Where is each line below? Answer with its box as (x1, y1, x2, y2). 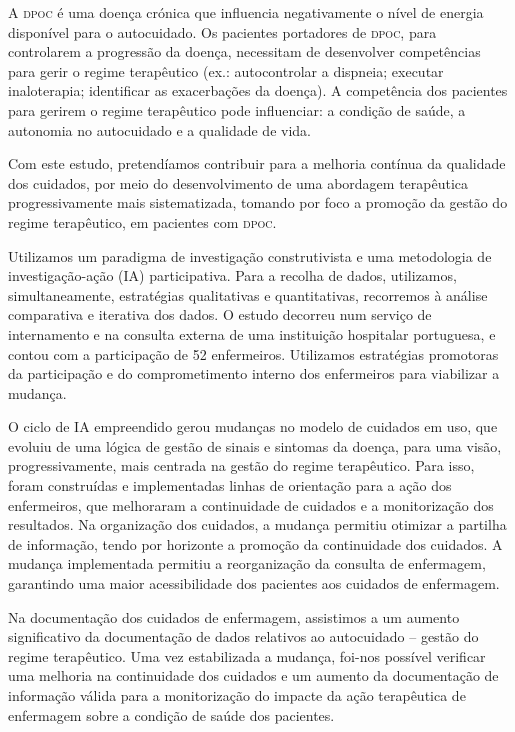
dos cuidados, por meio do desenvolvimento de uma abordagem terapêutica (8, 172, 469, 193)
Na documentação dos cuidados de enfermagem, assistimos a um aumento (8, 606, 460, 627)
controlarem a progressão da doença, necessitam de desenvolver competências (8, 41, 481, 62)
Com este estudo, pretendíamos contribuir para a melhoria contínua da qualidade (8, 153, 506, 174)
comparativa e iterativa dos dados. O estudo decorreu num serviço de (8, 304, 432, 325)
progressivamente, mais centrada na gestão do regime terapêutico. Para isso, (8, 455, 475, 476)
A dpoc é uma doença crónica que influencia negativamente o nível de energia (8, 2, 484, 22)
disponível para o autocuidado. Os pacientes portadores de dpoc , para (8, 21, 437, 42)
